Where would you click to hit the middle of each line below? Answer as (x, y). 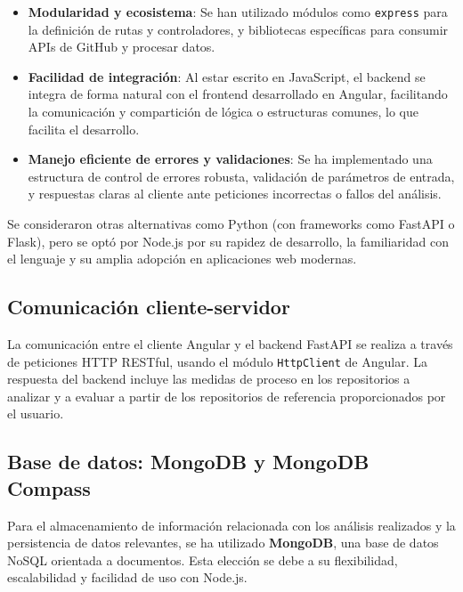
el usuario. (36, 414)
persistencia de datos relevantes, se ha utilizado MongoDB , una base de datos (223, 543)
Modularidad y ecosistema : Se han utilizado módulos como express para (238, 12)
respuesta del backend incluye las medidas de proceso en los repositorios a (209, 379)
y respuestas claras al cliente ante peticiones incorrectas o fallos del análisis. (235, 194)
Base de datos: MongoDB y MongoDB (188, 462)
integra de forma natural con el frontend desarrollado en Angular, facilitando (238, 94)
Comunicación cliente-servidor (149, 307)
